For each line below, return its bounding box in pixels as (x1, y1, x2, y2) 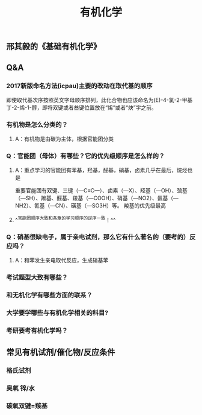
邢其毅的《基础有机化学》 (6, 42, 101, 52)
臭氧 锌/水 (6, 384, 35, 393)
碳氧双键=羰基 (6, 402, 48, 410)
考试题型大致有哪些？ (6, 273, 68, 282)
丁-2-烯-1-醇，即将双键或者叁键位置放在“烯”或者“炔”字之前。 (6, 104, 158, 111)
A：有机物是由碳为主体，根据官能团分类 (14, 135, 114, 142)
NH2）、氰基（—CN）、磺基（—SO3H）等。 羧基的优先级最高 (14, 202, 167, 209)
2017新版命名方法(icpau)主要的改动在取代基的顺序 (6, 81, 153, 90)
